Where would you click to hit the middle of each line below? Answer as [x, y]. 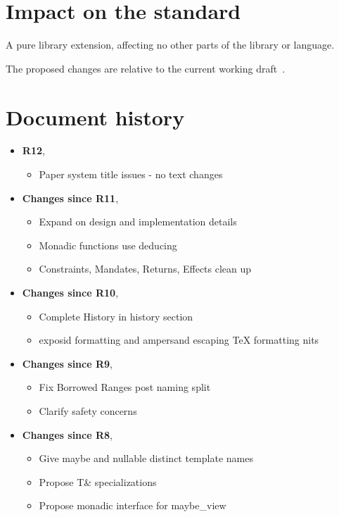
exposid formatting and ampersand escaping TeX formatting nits [179, 340]
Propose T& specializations [98, 481]
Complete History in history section [116, 316]
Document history [95, 117]
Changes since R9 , [67, 363]
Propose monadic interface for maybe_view [133, 505]
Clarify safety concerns [88, 410]
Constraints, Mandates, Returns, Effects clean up [145, 269]
